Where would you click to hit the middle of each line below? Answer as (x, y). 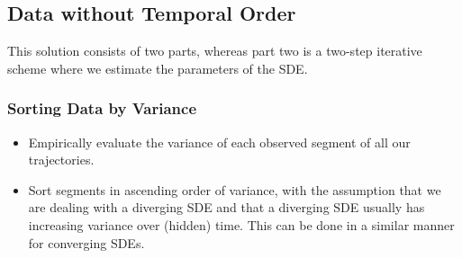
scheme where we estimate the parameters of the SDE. (158, 68)
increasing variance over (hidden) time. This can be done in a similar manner (241, 224)
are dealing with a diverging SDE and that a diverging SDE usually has (226, 207)
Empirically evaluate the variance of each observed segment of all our (219, 142)
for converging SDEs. (86, 242)
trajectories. (61, 160)
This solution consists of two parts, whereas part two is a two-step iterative (215, 51)
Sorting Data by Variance (102, 108)
